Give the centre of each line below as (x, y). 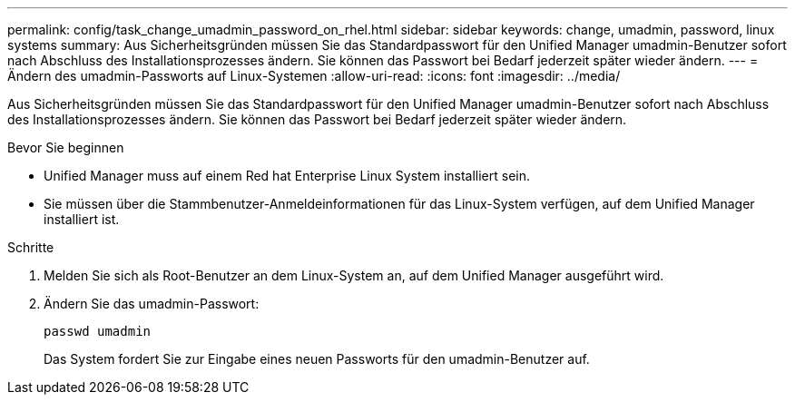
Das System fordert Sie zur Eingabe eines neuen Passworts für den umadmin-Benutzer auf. (317, 359)
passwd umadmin (98, 331)
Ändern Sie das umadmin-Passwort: (152, 304)
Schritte (31, 247)
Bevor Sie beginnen (66, 147)
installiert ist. (82, 219)
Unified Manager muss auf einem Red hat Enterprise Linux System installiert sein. (287, 176)
